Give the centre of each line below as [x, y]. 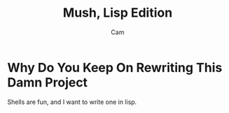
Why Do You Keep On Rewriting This [115, 67]
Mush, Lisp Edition [118, 13]
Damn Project [48, 82]
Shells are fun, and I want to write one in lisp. [72, 102]
